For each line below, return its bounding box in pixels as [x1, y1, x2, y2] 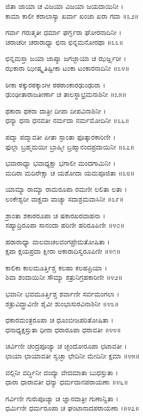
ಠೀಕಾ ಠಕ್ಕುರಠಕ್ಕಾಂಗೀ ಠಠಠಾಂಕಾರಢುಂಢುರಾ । [5, 79, 106, 89]
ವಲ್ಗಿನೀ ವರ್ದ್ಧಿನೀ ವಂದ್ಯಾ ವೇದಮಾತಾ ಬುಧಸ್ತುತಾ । [5, 367, 119, 377]
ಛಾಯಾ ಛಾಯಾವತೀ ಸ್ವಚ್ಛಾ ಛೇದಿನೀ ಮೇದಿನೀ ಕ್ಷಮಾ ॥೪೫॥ [5, 351, 140, 361]
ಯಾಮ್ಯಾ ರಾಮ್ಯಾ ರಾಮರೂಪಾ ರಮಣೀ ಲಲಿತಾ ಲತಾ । [5, 184, 127, 194]
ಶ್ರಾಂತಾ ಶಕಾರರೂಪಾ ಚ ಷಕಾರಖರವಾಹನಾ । [5, 210, 106, 220]
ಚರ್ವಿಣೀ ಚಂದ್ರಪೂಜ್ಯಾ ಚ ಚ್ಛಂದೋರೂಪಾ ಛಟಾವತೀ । [5, 341, 127, 351]
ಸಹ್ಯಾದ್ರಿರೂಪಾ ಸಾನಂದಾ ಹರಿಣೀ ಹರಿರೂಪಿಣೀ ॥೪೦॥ [5, 220, 125, 230]
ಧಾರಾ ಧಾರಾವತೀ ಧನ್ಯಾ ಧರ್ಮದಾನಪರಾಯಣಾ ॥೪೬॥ [5, 377, 128, 387]
